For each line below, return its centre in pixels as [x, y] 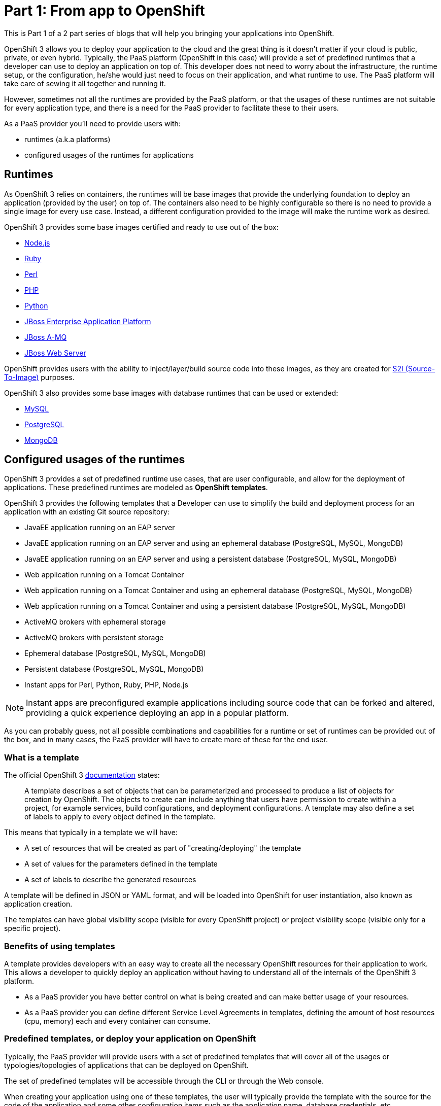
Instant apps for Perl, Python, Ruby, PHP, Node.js [106, 685]
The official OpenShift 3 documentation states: [82, 775]
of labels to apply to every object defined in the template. [120, 817]
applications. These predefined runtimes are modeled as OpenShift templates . [136, 488]
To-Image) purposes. [39, 377]
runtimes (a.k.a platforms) [67, 139]
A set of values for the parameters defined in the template [121, 864]
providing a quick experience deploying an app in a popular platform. [158, 713]
